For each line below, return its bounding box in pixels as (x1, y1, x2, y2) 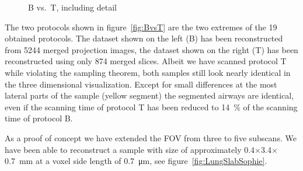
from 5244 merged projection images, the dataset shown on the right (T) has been (5, 43, 298, 55)
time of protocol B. (5, 112, 73, 124)
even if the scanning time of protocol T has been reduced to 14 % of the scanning (5, 100, 298, 113)
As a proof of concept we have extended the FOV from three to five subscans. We (5, 131, 297, 144)
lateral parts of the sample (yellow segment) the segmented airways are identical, (5, 89, 294, 102)
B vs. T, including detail (28, 1, 117, 13)
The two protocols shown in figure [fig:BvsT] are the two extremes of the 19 (5, 20, 277, 33)
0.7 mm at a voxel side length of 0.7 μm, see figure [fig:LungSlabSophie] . (5, 155, 267, 167)
